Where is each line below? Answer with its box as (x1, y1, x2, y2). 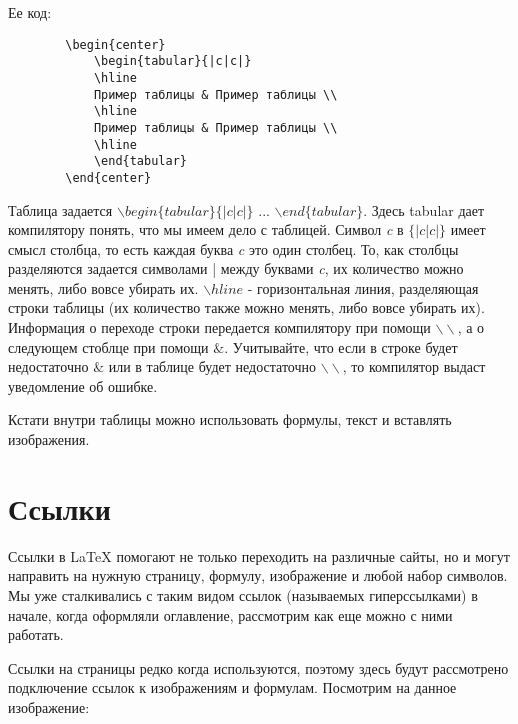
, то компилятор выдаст (342, 356, 486, 377)
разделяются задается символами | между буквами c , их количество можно (8, 258, 464, 279)
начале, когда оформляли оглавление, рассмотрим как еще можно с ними (8, 604, 453, 625)
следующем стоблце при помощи (8, 336, 209, 357)
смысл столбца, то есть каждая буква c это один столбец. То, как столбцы (8, 238, 459, 259)
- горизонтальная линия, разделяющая (247, 277, 479, 298)
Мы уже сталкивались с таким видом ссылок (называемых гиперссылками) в (8, 584, 478, 605)
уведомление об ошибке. (8, 375, 158, 396)
